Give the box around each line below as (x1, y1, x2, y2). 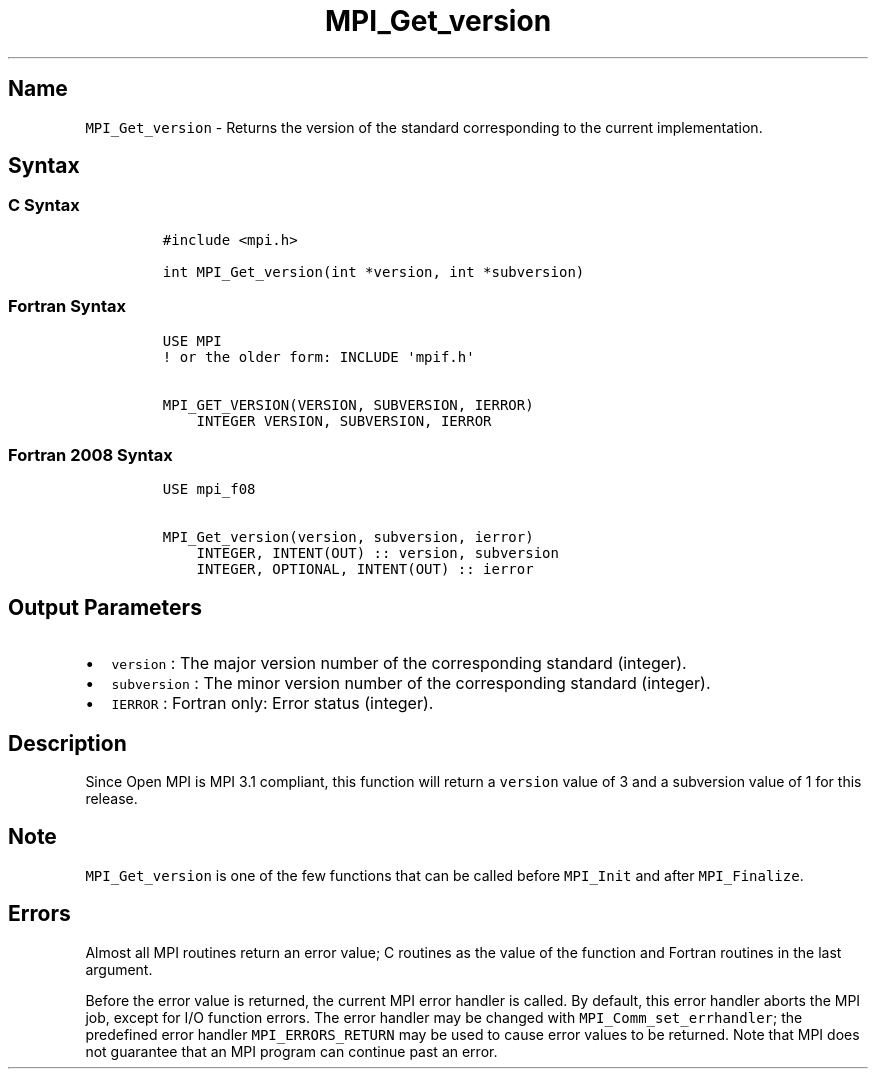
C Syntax (8, 195, 80, 216)
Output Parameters (8, 594, 202, 620)
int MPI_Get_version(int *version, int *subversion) (162, 263, 585, 280)
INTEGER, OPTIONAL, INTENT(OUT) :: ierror (196, 561, 534, 578)
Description (8, 730, 127, 756)
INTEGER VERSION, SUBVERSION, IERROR (196, 412, 492, 429)
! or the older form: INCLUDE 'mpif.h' (162, 348, 475, 365)
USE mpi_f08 (162, 481, 256, 498)
